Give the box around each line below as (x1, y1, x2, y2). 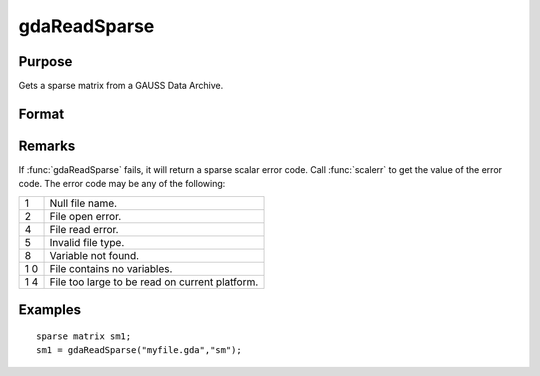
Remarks (18, 137, 76, 154)
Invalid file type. (49, 235, 125, 249)
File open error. (49, 209, 122, 223)
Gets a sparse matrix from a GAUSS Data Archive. (18, 80, 224, 92)
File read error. (49, 222, 119, 236)
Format (18, 105, 65, 122)
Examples (18, 301, 82, 319)
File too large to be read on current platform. (49, 275, 259, 289)
